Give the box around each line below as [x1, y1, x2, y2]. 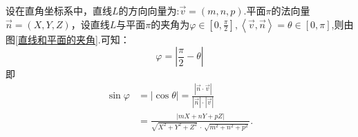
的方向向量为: [118, 3, 180, 17]
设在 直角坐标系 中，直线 [6, 3, 112, 17]
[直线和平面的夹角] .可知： [15, 32, 130, 46]
